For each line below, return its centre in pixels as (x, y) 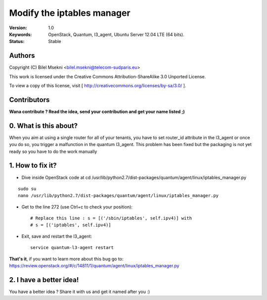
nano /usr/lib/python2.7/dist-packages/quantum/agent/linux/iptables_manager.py (118, 196)
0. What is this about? (44, 125)
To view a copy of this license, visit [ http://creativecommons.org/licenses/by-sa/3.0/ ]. (98, 86)
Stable (55, 42)
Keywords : (21, 34)
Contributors (29, 100)
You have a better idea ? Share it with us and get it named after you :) (80, 292)
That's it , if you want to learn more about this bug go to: (66, 259)
